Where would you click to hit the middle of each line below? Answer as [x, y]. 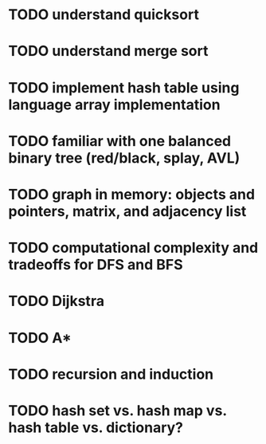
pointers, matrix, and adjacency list [127, 211]
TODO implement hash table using [124, 87]
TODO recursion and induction [111, 374]
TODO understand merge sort [108, 51]
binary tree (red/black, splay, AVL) [124, 158]
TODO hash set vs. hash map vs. [117, 410]
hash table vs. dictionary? [96, 427]
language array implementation [114, 104]
